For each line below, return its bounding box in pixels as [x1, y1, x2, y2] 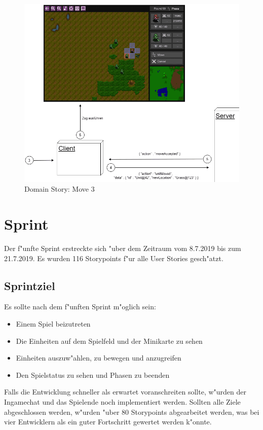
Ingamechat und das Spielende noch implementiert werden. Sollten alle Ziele [4, 397, 241, 407]
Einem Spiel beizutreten [16, 318, 91, 329]
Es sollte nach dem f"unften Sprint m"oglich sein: [4, 301, 156, 312]
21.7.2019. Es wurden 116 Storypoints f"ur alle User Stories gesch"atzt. [4, 253, 223, 263]
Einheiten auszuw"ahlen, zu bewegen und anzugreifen [16, 352, 181, 363]
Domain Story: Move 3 [24, 184, 95, 194]
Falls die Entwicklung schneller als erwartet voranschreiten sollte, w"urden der [4, 386, 247, 397]
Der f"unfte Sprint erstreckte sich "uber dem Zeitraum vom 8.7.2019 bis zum [4, 243, 241, 254]
